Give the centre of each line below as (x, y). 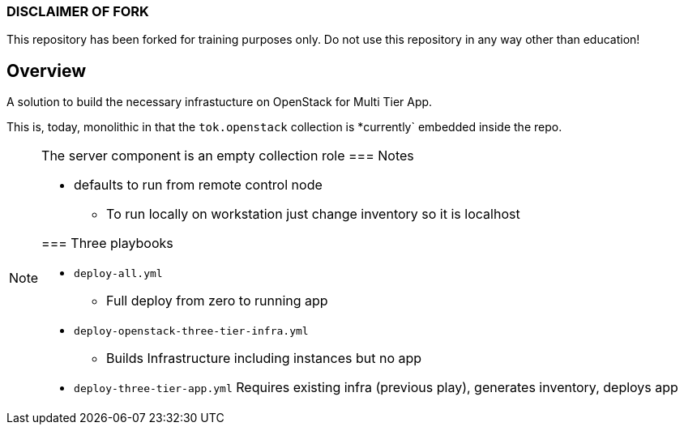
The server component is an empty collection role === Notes (228, 156)
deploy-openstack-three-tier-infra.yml (191, 331)
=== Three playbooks (107, 243)
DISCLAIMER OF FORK (78, 11)
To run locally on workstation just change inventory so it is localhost (313, 214)
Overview (47, 70)
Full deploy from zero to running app (217, 301)
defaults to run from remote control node (198, 185)
